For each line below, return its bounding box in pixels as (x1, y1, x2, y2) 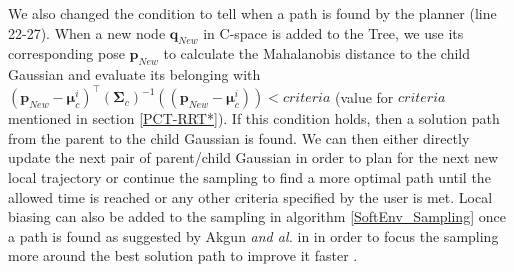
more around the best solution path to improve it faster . (8, 245, 358, 266)
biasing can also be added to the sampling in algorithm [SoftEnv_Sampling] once (8, 206, 506, 227)
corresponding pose (8, 43, 125, 64)
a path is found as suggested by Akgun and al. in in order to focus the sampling (8, 225, 499, 246)
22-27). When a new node (8, 22, 166, 43)
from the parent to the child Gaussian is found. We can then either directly (8, 127, 470, 148)
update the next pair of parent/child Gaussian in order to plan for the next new (8, 147, 499, 168)
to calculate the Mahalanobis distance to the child (163, 43, 471, 64)
